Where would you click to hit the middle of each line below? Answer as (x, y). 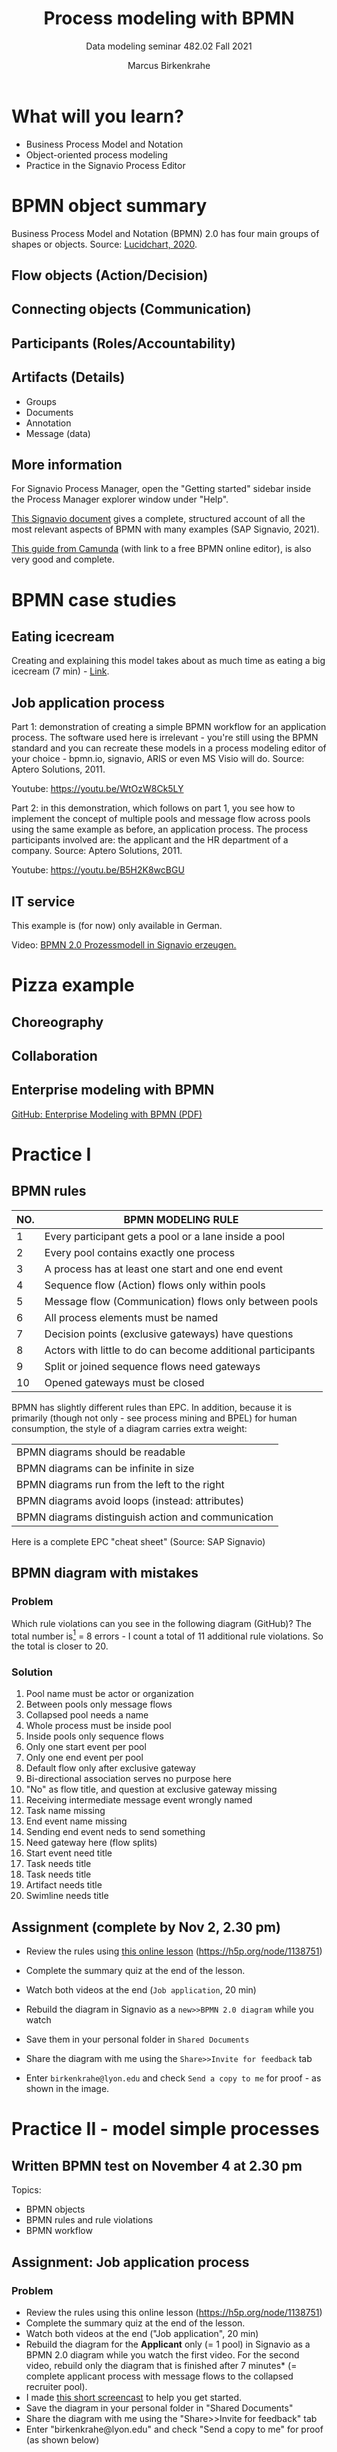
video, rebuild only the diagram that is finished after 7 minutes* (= (161, 2365)
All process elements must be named (131, 1317)
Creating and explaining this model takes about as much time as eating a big (168, 661)
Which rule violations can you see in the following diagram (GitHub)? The (161, 1623)
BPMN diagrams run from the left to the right (120, 1484)
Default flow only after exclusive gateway (110, 1768)
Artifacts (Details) (68, 377)
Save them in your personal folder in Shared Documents (137, 2039)
